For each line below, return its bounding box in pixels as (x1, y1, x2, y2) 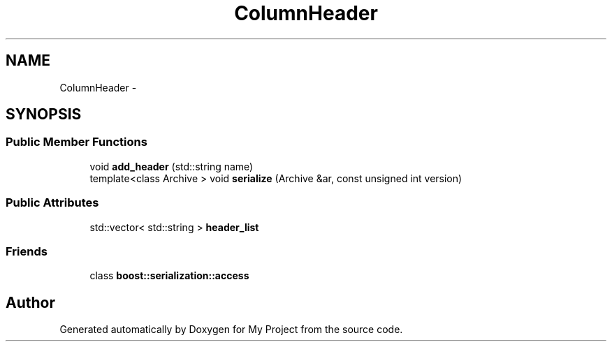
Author (6, 293, 55, 311)
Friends (6, 244, 48, 258)
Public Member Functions (6, 135, 147, 149)
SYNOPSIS (6, 105, 82, 124)
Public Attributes (6, 195, 99, 210)
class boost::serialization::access (89, 270, 249, 282)
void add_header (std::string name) (89, 160, 254, 172)
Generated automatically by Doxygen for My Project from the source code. (59, 323, 403, 336)
